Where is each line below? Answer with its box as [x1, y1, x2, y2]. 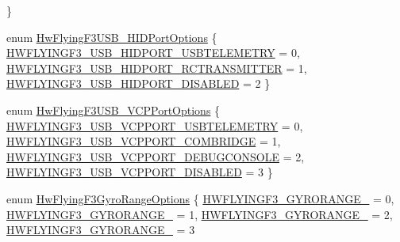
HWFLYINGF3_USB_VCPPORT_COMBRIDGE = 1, [6, 133, 281, 149]
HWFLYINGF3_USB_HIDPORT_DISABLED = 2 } [6, 75, 271, 92]
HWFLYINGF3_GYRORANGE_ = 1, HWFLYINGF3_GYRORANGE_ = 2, [6, 206, 393, 222]
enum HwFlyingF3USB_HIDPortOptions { [6, 28, 217, 45]
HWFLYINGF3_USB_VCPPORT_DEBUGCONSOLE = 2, [6, 148, 305, 164]
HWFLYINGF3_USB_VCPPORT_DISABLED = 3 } [6, 164, 273, 180]
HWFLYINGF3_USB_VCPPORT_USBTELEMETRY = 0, [6, 117, 303, 134]
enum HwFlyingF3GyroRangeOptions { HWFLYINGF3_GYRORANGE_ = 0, [6, 190, 394, 206]
